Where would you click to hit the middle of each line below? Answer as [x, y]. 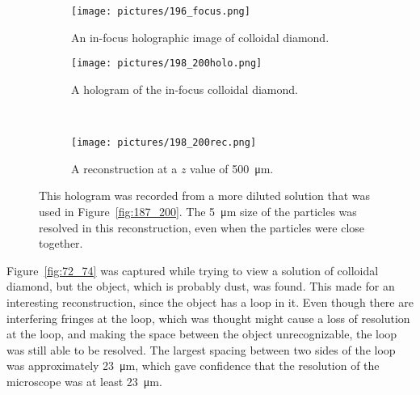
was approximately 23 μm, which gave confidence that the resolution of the [193, 365]
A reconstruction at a [124, 168]
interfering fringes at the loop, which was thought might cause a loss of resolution [208, 318]
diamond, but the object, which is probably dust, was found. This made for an [201, 286]
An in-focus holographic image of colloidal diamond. [200, 37]
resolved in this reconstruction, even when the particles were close [202, 227]
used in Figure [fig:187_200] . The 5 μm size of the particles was [198, 211]
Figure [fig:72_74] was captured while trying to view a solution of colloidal [193, 270]
